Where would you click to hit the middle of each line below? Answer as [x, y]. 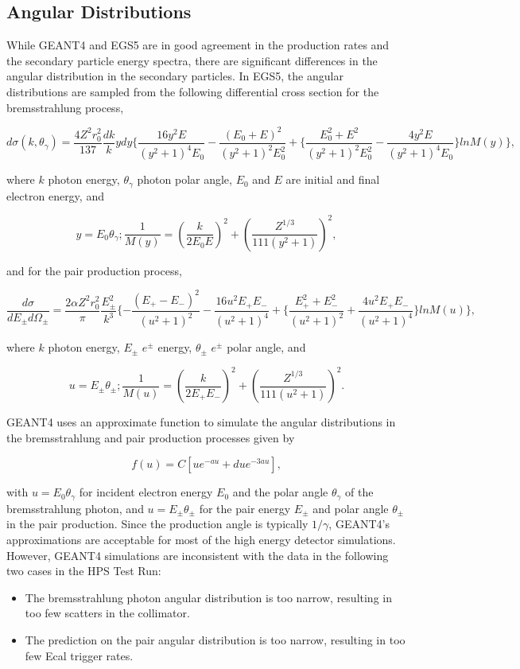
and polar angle [351, 508]
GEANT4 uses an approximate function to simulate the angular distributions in [201, 422]
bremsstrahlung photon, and [75, 508]
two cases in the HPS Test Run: [84, 571]
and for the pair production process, [94, 270]
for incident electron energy [146, 492]
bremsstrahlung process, [65, 107]
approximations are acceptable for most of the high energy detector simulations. [201, 540]
